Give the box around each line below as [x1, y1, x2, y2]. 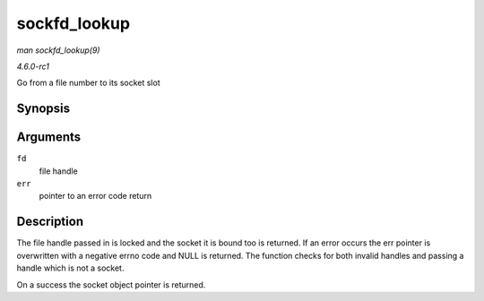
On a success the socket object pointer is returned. [16, 279, 206, 290]
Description [16, 214, 84, 229]
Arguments [16, 130, 82, 145]
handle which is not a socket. [16, 262, 125, 273]
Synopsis [16, 101, 71, 116]
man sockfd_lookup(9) [16, 45, 100, 56]
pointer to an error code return [39, 191, 152, 202]
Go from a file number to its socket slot [16, 77, 160, 89]
